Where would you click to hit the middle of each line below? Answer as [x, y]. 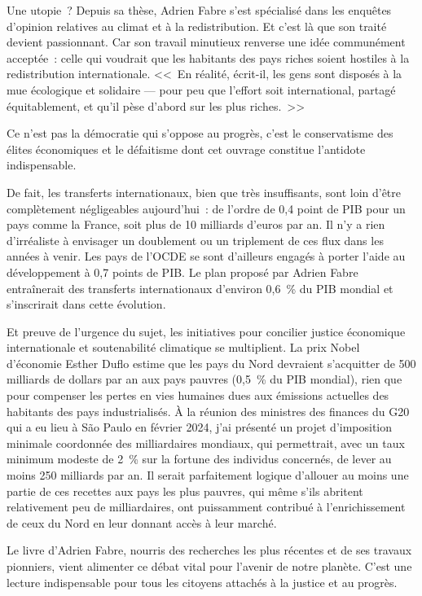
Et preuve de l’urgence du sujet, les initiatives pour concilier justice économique [206, 331]
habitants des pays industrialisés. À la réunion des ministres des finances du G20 [208, 411]
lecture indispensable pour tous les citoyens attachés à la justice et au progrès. [202, 582]
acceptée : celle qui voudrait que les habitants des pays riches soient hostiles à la [208, 57]
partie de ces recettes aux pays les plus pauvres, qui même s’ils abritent [185, 491]
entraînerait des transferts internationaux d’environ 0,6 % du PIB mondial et [200, 288]
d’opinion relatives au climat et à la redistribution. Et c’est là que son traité [197, 26]
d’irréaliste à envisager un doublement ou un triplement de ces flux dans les [195, 240]
